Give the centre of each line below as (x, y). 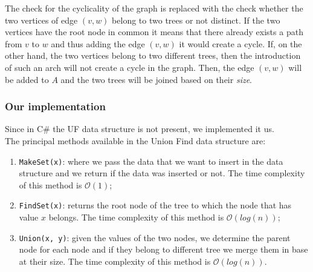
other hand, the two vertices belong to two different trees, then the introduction (153, 55)
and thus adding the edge (98, 43)
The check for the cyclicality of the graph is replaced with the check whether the (154, 8)
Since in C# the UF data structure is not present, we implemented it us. (140, 129)
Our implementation (55, 106)
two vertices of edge (41, 20)
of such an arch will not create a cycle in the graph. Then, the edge (130, 67)
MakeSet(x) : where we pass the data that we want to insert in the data (151, 161)
